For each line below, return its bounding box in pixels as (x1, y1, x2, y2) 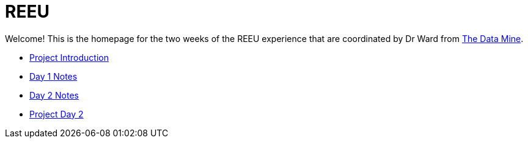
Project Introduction (29, 52, 109, 63)
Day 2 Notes (29, 89, 79, 100)
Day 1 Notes (29, 71, 78, 82)
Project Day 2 (29, 108, 84, 119)
